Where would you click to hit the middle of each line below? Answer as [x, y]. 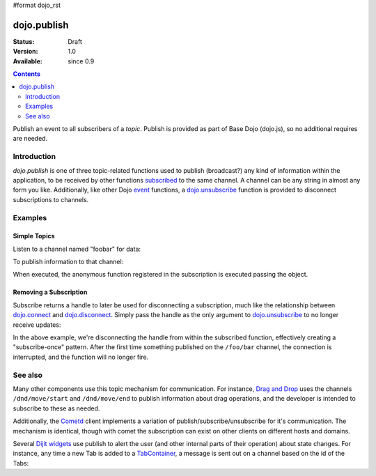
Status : [24, 41]
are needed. [30, 139]
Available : [28, 61]
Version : [25, 52]
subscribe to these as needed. [56, 408]
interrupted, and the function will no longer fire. [81, 357]
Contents [27, 74]
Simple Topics [34, 236]
